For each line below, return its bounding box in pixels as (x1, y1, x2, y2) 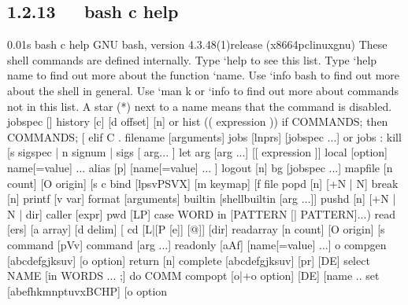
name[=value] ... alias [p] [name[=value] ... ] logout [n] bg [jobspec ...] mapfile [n (7, 159, 393, 175)
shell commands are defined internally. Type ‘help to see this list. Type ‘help (7, 51, 377, 68)
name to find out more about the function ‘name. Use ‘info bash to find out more (7, 67, 400, 83)
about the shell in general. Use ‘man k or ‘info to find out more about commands (7, 82, 399, 98)
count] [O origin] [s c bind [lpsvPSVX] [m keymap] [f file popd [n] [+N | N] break (7, 175, 399, 191)
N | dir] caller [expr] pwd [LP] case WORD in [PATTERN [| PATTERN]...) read (7, 205, 395, 222)
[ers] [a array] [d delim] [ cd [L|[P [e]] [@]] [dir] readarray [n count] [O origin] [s (7, 221, 385, 237)
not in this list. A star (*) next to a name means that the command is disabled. (7, 97, 392, 114)
